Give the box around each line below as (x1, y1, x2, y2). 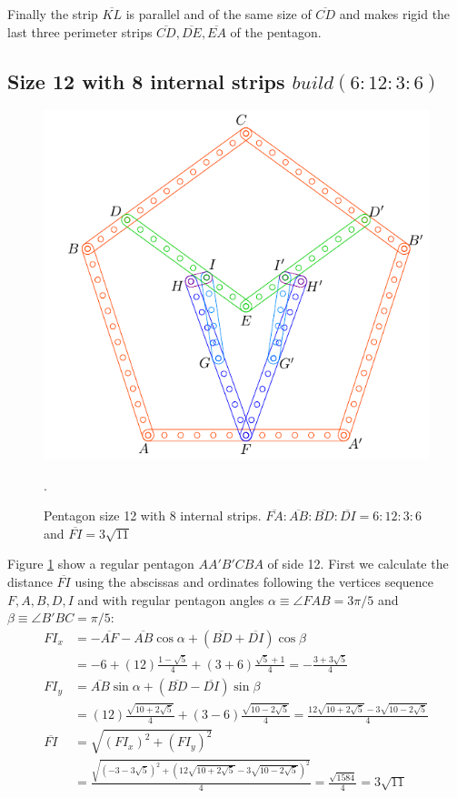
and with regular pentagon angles (77, 590, 264, 609)
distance (7, 572, 53, 591)
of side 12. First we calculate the (267, 554, 449, 573)
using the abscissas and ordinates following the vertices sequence (75, 572, 433, 591)
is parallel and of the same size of (125, 5, 312, 23)
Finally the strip (7, 5, 98, 23)
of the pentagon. (230, 22, 322, 41)
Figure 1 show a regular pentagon (7, 554, 194, 573)
